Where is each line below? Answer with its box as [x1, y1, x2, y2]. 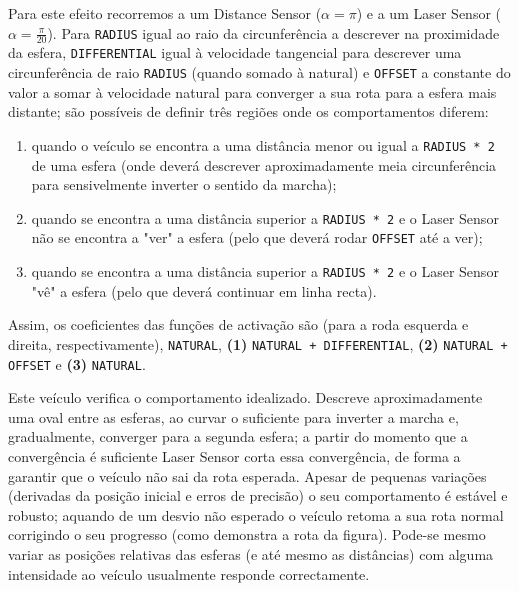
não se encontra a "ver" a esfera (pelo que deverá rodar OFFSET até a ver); [31, 227, 483, 248]
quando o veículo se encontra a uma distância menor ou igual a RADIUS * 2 [31, 134, 495, 155]
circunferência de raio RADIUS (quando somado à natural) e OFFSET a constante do [8, 62, 511, 83]
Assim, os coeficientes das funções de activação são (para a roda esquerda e [8, 314, 469, 335]
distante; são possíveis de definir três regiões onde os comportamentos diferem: [8, 101, 489, 122]
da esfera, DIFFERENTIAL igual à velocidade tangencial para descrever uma [8, 42, 462, 63]
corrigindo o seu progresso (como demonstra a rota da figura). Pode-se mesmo [8, 524, 486, 545]
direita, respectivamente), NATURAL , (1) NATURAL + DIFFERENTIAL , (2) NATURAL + [8, 333, 508, 354]
